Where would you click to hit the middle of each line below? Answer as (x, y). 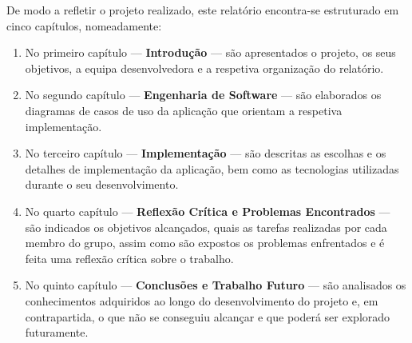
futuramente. (57, 332)
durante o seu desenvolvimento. (102, 184)
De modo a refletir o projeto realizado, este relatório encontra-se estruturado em (203, 10)
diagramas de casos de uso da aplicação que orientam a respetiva (184, 110)
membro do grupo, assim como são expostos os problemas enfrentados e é (205, 243)
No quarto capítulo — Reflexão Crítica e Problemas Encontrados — (208, 211)
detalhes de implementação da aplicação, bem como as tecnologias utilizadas (212, 168)
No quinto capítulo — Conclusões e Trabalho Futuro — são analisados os (216, 285)
